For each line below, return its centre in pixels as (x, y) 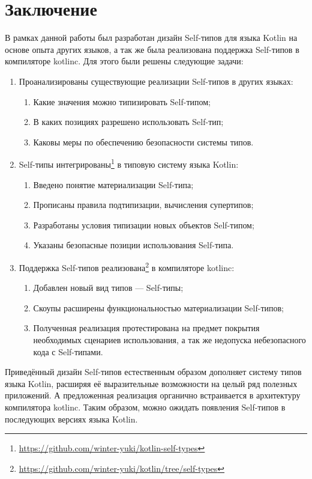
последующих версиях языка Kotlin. (71, 419)
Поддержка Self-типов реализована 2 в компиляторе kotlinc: (127, 266)
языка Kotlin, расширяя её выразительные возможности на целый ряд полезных (151, 383)
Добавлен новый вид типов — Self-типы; (108, 288)
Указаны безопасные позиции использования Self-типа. (133, 245)
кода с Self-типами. (68, 351)
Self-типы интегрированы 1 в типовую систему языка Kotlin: (129, 163)
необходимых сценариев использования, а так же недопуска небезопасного (169, 339)
